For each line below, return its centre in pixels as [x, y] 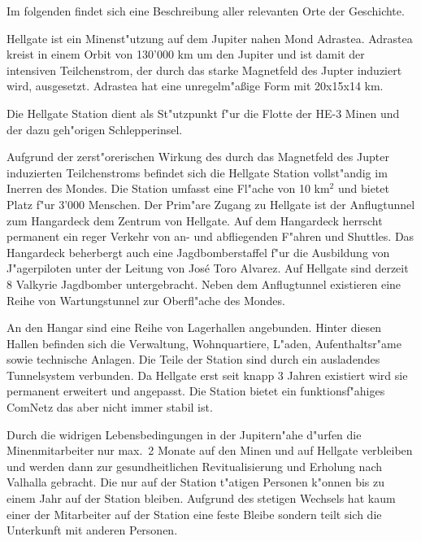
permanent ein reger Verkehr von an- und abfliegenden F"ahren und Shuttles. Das [210, 236]
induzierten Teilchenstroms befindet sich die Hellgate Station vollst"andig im [197, 172]
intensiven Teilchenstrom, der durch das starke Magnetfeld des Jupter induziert [204, 70]
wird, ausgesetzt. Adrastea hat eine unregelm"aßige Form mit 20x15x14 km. [195, 86]
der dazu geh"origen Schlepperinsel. [95, 129]
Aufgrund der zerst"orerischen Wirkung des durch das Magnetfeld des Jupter [198, 157]
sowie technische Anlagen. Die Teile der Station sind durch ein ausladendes [193, 359]
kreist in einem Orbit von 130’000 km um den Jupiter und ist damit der [186, 54]
